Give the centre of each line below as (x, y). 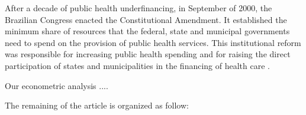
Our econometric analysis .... (57, 85)
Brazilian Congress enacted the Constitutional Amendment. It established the (146, 19)
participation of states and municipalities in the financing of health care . (137, 65)
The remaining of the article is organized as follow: (97, 105)
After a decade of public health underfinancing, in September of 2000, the (138, 8)
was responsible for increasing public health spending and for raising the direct (148, 54)
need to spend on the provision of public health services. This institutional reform (153, 42)
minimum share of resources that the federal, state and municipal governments (147, 31)
